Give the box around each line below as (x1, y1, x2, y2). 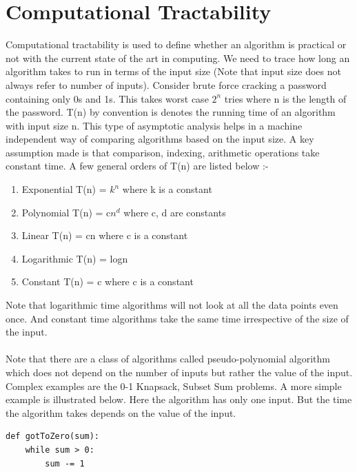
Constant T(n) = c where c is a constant (21, 274, 194, 289)
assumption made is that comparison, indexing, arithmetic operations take (6, 145, 320, 159)
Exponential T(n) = (21, 182, 107, 196)
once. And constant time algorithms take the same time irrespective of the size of (6, 311, 349, 325)
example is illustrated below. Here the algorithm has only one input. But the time (6, 392, 352, 407)
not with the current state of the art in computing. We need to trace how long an (6, 50, 350, 65)
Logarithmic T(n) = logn (21, 251, 128, 265)
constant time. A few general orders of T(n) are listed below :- (6, 158, 269, 173)
